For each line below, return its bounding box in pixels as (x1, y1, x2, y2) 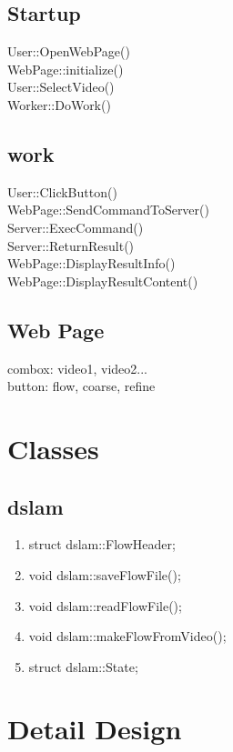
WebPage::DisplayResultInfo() (7, 254, 176, 273)
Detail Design (7, 710, 182, 747)
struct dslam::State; (28, 657, 138, 676)
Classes (7, 429, 99, 466)
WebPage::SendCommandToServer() (7, 200, 209, 219)
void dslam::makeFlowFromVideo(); (28, 627, 227, 646)
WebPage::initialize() (7, 59, 124, 78)
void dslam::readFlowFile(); (28, 596, 182, 615)
